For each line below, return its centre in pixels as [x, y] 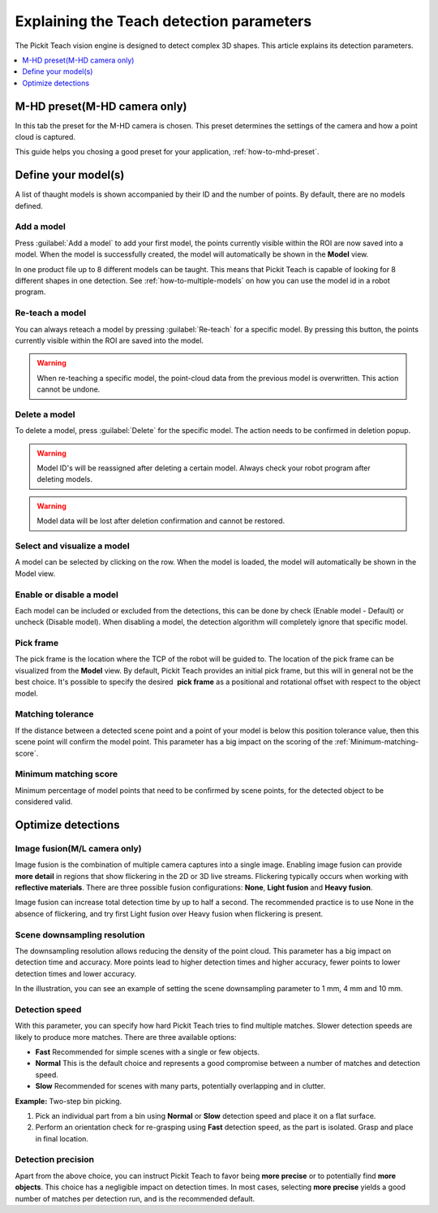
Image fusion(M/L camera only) [78, 848]
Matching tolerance [54, 714]
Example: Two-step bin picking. [68, 1101]
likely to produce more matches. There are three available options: [126, 1037]
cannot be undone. [69, 389]
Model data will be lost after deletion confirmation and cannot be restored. [161, 521]
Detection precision [55, 1159]
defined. [29, 206]
